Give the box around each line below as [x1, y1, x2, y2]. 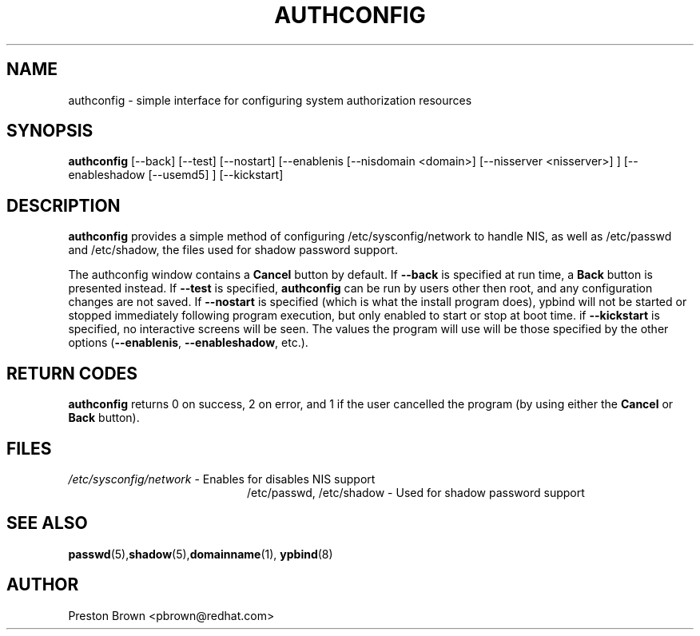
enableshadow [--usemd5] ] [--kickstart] [68, 168, 284, 182]
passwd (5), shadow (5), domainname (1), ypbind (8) [68, 547, 333, 561]
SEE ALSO [6, 513, 88, 534]
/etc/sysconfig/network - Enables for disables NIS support [68, 471, 376, 486]
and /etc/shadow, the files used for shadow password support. [68, 243, 398, 257]
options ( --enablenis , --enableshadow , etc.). [68, 336, 308, 350]
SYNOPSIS [6, 121, 93, 141]
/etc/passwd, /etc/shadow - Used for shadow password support [247, 485, 585, 499]
